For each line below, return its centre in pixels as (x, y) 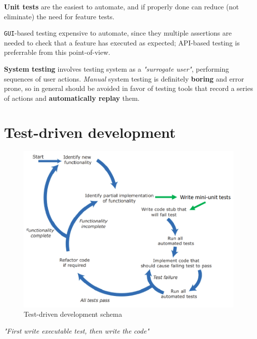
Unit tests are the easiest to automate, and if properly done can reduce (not (122, 6)
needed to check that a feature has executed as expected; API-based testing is (122, 42)
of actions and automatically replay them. (72, 98)
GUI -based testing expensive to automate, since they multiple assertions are (118, 33)
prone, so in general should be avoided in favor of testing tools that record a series (128, 88)
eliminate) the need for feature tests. (59, 16)
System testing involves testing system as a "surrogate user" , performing (117, 69)
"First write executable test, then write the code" (77, 330)
